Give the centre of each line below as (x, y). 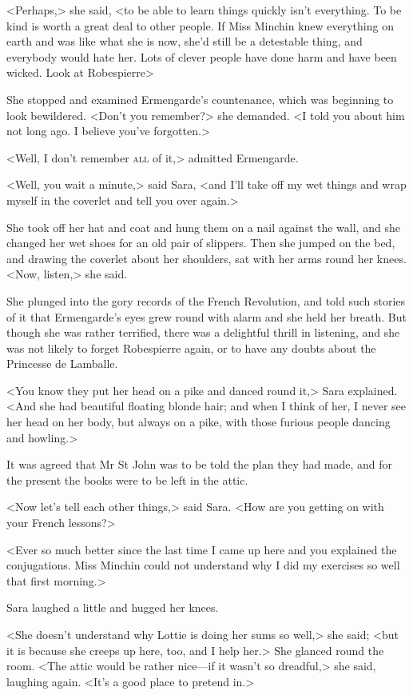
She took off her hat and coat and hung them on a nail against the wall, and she (203, 227)
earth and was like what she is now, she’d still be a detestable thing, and (185, 41)
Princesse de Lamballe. (62, 363)
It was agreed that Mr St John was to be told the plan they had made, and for (200, 464)
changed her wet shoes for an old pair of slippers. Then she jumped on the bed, (201, 243)
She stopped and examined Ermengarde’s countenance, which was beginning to (200, 99)
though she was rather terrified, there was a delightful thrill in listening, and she (203, 332)
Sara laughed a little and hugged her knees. (113, 607)
